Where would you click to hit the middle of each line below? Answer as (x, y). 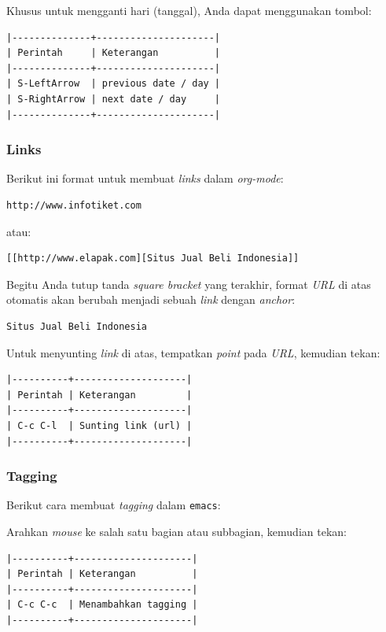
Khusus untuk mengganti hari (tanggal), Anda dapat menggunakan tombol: (189, 10)
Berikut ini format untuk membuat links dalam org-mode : (145, 178)
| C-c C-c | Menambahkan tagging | (102, 605)
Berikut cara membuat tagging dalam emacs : (114, 505)
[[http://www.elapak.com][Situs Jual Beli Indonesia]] (153, 259)
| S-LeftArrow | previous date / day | (114, 84)
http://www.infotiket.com (74, 205)
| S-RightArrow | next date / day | (114, 99)
